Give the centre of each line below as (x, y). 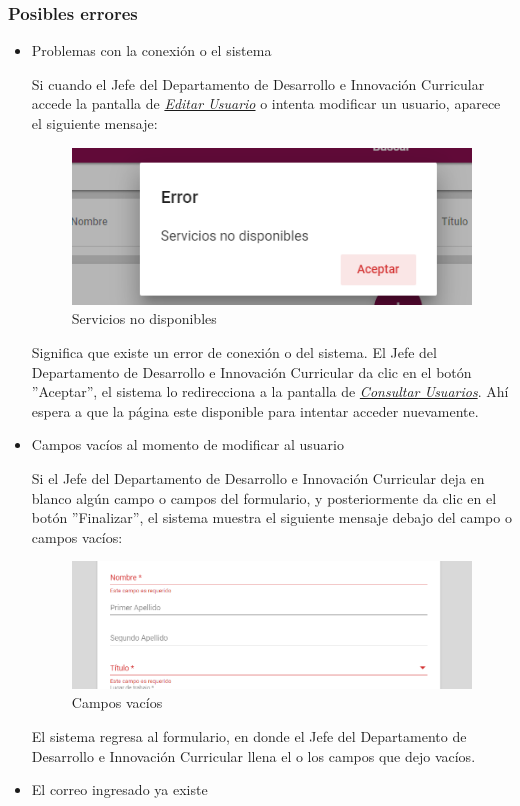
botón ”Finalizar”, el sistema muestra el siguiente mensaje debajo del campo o (271, 517)
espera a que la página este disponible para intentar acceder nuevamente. (255, 410)
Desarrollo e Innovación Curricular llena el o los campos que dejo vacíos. (253, 755)
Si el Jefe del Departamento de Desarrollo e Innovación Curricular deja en (258, 477)
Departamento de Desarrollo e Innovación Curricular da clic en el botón (251, 371)
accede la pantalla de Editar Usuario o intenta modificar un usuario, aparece (266, 103)
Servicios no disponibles (144, 318)
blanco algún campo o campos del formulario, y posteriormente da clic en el (264, 497)
